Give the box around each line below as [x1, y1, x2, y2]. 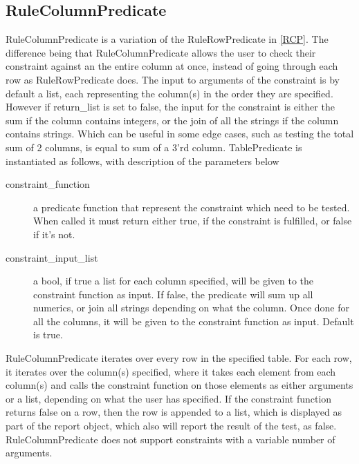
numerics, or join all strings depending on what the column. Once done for [33, 300, 349, 315]
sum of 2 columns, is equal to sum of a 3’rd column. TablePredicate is [6, 139, 302, 154]
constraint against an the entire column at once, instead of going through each [6, 59, 338, 73]
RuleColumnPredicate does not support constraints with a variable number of [6, 432, 335, 446]
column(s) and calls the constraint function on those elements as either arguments [6, 378, 353, 392]
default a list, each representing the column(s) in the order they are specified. [6, 86, 333, 100]
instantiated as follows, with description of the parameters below [6, 153, 279, 168]
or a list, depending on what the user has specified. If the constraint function [6, 391, 332, 405]
